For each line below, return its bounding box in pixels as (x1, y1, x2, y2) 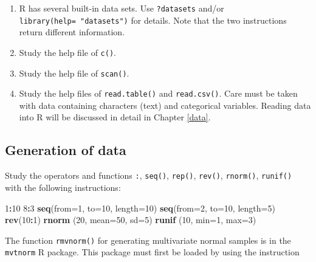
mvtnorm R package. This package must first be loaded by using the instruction (5, 246, 300, 258)
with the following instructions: (5, 181, 121, 193)
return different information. (19, 26, 125, 38)
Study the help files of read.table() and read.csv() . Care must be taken (19, 87, 298, 100)
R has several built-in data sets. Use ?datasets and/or (19, 2, 224, 14)
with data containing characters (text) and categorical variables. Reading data (19, 98, 311, 111)
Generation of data (5, 140, 126, 159)
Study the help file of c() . (19, 46, 116, 58)
